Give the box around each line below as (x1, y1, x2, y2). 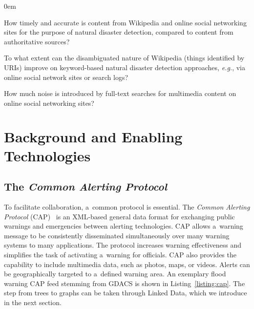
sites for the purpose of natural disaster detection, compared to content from (4, 27, 233, 37)
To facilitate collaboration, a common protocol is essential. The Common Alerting (4, 202, 250, 212)
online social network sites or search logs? (4, 72, 128, 82)
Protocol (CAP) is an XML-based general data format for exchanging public (4, 211, 235, 221)
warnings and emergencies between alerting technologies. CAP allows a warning (4, 221, 243, 231)
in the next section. (4, 297, 62, 308)
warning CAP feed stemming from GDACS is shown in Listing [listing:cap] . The (4, 278, 245, 288)
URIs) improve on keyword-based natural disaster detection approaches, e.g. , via (4, 62, 245, 72)
